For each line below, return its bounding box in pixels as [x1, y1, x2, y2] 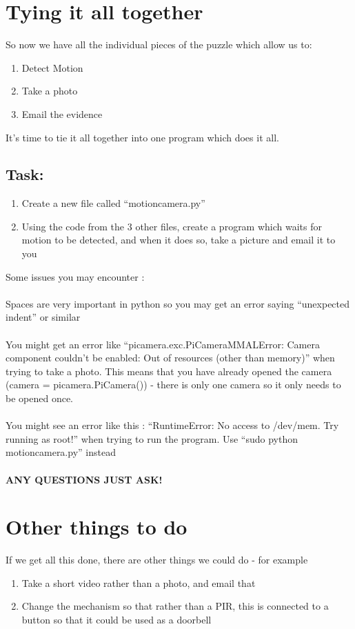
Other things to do [6, 512, 187, 541]
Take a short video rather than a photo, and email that [21, 575, 256, 590]
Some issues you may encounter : [6, 269, 145, 283]
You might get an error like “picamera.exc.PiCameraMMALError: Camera [6, 337, 320, 351]
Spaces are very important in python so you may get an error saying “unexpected [6, 296, 350, 310]
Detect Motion [21, 60, 83, 74]
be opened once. [6, 391, 73, 406]
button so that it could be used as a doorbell [21, 612, 212, 627]
